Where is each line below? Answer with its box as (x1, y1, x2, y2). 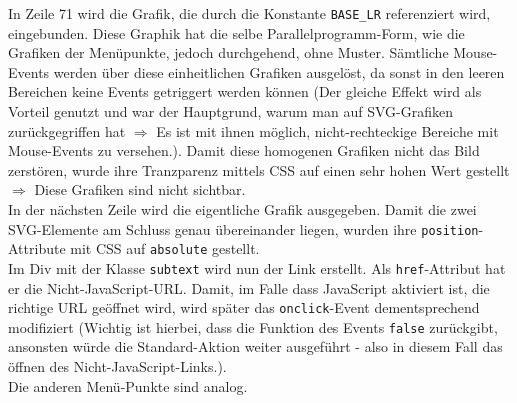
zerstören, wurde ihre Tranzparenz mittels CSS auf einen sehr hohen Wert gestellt (8, 159, 510, 180)
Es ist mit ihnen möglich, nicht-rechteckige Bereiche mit (156, 120, 499, 141)
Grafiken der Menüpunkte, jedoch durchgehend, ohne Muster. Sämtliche (8, 42, 449, 63)
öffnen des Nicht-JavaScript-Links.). (8, 356, 227, 377)
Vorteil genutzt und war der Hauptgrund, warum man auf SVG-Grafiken (8, 101, 453, 122)
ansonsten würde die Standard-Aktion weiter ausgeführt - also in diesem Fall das (8, 336, 503, 357)
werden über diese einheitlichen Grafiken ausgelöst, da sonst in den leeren (53, 61, 505, 82)
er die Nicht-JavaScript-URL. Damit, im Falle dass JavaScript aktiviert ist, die (8, 277, 490, 298)
